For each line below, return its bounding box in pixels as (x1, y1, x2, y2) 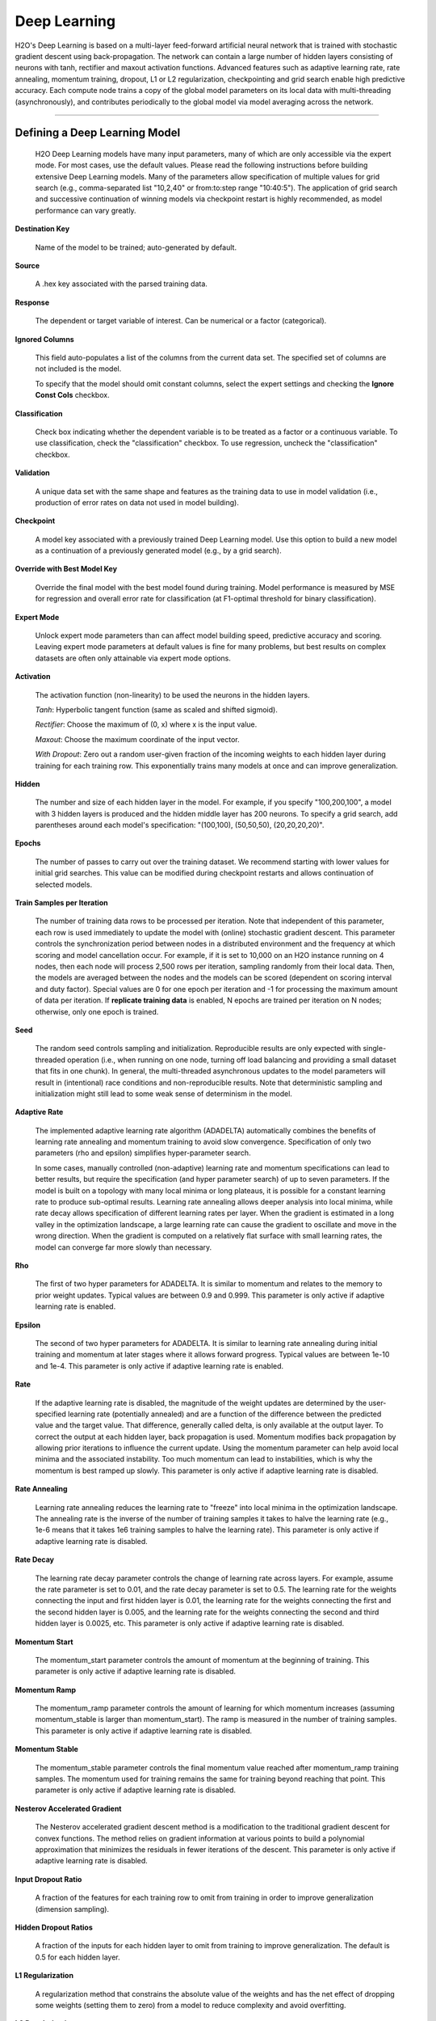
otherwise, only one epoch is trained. (35, 1006, 159, 1016)
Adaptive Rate (15, 1108, 64, 1117)
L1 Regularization (15, 1971, 74, 1981)
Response (15, 297, 50, 307)
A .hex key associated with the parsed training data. (35, 279, 208, 289)
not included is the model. (35, 364, 122, 373)
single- (363, 1044, 387, 1053)
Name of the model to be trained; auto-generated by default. (35, 243, 237, 252)
